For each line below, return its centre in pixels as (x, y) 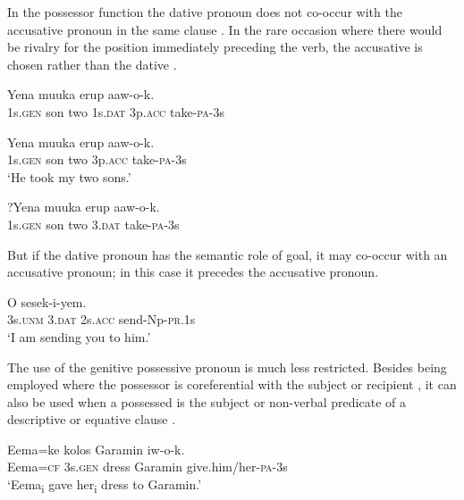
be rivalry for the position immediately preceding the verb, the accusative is (215, 47)
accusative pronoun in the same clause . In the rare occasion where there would (225, 29)
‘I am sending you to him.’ (79, 336)
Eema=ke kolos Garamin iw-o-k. (96, 449)
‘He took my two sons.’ (69, 176)
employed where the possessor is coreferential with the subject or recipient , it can (232, 384)
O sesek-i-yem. (47, 301)
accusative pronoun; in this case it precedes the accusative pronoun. (193, 272)
